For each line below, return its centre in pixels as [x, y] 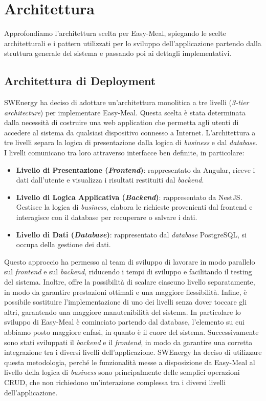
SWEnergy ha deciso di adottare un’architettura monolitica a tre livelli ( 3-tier [127, 102]
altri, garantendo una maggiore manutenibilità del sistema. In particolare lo [123, 312]
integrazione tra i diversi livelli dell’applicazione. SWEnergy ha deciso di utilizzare [133, 352]
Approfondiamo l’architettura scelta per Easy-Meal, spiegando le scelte [115, 33]
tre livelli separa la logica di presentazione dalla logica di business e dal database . [131, 142]
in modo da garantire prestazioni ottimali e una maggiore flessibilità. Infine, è [126, 292]
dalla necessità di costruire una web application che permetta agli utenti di [121, 122]
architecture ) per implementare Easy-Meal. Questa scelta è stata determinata [125, 112]
